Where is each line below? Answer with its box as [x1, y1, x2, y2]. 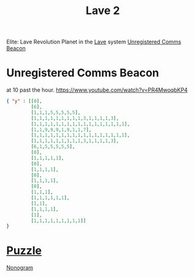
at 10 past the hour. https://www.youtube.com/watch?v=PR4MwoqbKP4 [6, 86, 188, 94]
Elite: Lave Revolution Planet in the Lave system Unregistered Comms [6, 38, 182, 46]
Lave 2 [85, 4, 121, 18]
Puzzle [6, 244, 42, 257]
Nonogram [6, 264, 34, 271]
